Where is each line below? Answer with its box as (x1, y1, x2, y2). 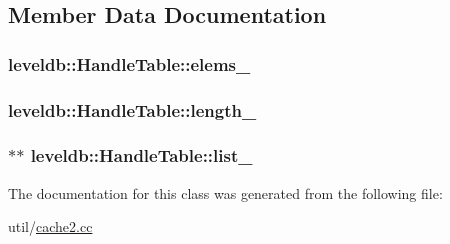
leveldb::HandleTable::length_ (8, 97, 257, 122)
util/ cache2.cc (8, 216, 93, 237)
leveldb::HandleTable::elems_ (8, 51, 251, 76)
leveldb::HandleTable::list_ (30, 143, 253, 168)
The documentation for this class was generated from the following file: (8, 182, 443, 203)
